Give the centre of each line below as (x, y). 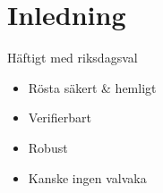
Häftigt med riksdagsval (73, 58)
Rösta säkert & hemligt (92, 87)
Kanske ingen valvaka (87, 177)
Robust (48, 147)
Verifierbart (60, 117)
